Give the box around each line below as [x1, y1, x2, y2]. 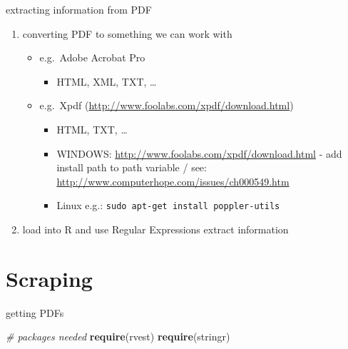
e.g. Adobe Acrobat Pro [39, 50, 145, 65]
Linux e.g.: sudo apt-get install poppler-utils [56, 198, 280, 213]
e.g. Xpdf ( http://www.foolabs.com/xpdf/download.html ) [39, 98, 294, 113]
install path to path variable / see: [56, 160, 207, 175]
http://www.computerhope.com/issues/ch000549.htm [56, 173, 290, 188]
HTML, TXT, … [56, 121, 128, 136]
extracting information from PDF [6, 2, 152, 16]
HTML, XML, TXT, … [56, 74, 157, 88]
